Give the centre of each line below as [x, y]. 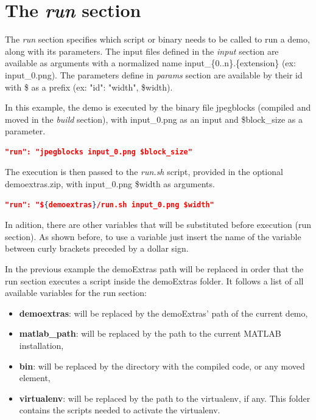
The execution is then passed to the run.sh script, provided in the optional [144, 172]
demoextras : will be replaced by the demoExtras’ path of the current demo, [163, 313]
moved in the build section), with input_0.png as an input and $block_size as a [154, 119]
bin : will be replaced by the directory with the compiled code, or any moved [162, 366]
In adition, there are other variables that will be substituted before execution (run [158, 225]
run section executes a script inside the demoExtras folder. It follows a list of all [154, 281]
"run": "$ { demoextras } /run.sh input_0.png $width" [110, 205]
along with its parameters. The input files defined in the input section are [142, 51]
